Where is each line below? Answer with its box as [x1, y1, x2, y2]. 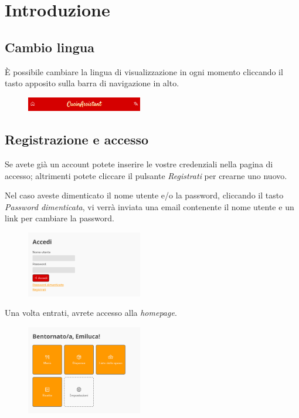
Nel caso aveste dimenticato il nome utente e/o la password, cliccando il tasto [5, 189, 284, 201]
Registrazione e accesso [5, 130, 149, 149]
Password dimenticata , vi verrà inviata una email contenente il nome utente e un [5, 200, 294, 213]
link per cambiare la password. [5, 212, 114, 224]
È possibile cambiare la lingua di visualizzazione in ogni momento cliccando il [5, 65, 283, 77]
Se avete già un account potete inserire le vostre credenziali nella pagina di [5, 158, 273, 170]
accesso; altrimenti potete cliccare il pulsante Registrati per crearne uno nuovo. [5, 169, 287, 181]
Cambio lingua [5, 38, 94, 56]
